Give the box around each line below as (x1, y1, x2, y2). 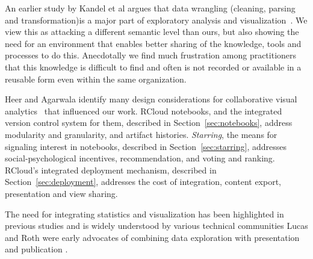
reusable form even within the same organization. (5, 72, 187, 85)
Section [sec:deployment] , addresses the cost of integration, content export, (5, 175, 281, 188)
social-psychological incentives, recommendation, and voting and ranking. (5, 152, 275, 164)
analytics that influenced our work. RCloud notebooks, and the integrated (5, 104, 282, 117)
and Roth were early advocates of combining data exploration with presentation (5, 231, 300, 243)
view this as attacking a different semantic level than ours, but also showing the (5, 25, 299, 38)
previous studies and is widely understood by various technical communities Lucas (5, 219, 308, 232)
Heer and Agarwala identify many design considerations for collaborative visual (5, 93, 297, 105)
